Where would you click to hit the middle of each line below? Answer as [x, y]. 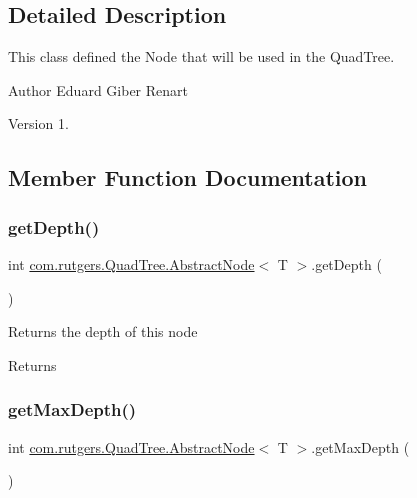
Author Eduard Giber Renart [98, 89]
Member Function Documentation [188, 177]
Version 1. [38, 123]
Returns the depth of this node [103, 331]
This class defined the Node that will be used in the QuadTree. [201, 56]
